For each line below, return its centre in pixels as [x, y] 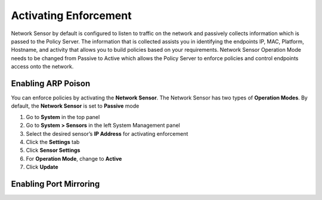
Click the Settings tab [53, 142]
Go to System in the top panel [63, 117]
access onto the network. [42, 67]
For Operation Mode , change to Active [74, 158]
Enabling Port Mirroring [55, 184]
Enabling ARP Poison [51, 83]
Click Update [42, 167]
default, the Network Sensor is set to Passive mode [75, 106]
